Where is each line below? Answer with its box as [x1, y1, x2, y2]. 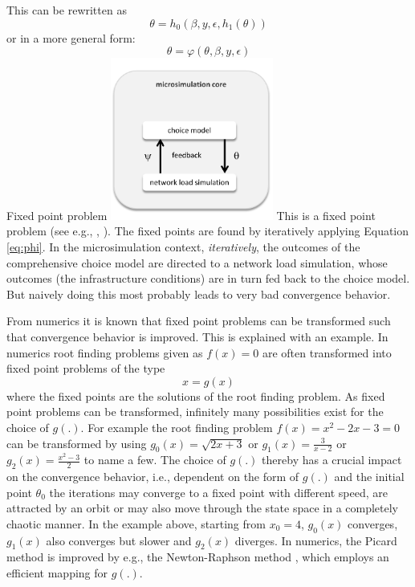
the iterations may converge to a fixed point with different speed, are [49, 483, 388, 500]
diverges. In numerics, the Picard [234, 532, 397, 548]
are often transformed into [262, 344, 392, 361]
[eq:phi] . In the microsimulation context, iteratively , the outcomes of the [6, 238, 360, 255]
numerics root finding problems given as [6, 344, 203, 361]
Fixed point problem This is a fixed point [6, 206, 376, 223]
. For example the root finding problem [80, 418, 273, 435]
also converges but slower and [46, 532, 192, 548]
